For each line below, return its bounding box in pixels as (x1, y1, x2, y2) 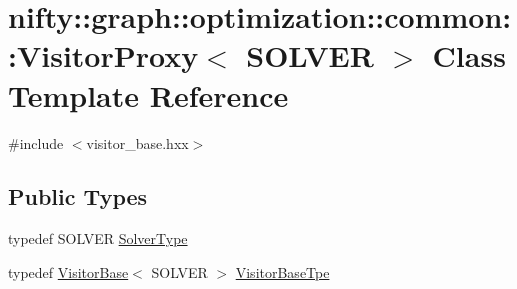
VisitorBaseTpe (235, 261, 330, 282)
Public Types (8, 181, 148, 212)
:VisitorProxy (8, 35, 199, 76)
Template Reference (8, 74, 289, 115)
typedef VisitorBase (8, 261, 129, 282)
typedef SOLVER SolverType (8, 228, 188, 249)
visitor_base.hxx (86, 132, 189, 153)
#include (8, 132, 64, 153)
